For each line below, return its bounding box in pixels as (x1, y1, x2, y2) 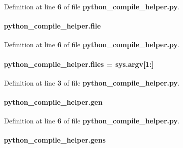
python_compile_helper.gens (4, 135, 106, 145)
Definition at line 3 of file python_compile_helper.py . (4, 77, 180, 88)
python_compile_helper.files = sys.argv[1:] (4, 59, 154, 69)
